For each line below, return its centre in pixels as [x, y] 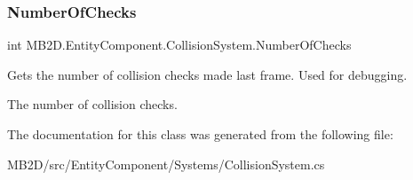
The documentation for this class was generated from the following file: [200, 134]
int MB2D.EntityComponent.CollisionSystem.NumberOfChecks [179, 45]
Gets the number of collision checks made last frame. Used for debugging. [207, 74]
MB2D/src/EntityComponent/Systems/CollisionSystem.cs [166, 164]
